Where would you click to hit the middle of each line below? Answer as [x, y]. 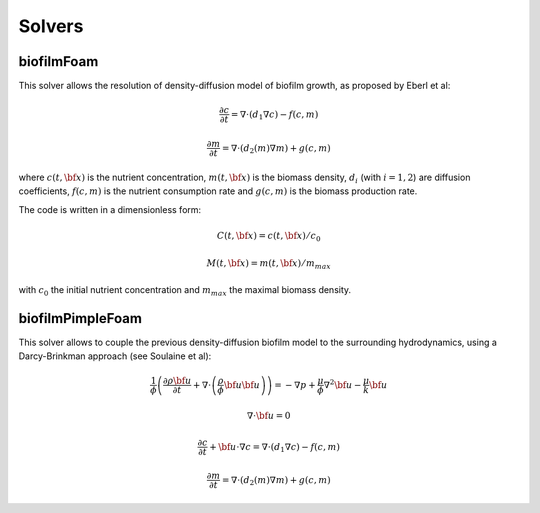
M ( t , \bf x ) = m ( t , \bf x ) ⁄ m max [269, 265]
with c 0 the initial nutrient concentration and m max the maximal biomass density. [185, 290]
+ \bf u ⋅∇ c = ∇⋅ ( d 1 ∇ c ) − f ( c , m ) [274, 447]
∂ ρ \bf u [177, 381]
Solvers [51, 26]
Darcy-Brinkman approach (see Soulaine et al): [115, 356]
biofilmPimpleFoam [80, 318]
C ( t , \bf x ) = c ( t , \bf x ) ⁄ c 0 [268, 237]
